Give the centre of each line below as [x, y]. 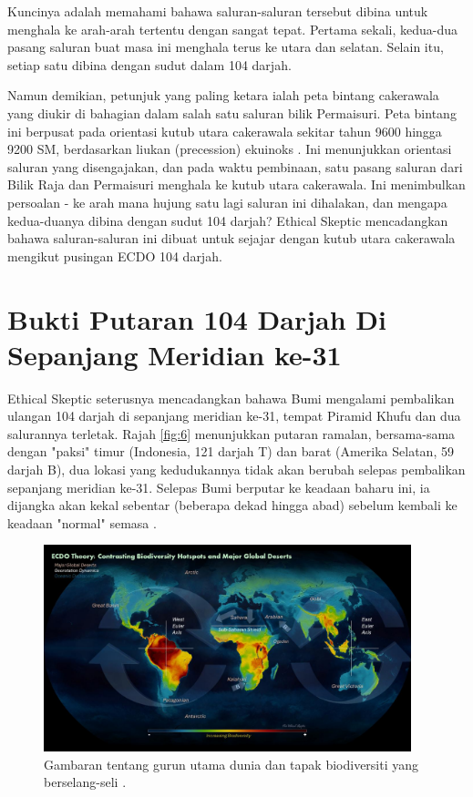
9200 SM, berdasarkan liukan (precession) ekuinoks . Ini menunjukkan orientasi [230, 149]
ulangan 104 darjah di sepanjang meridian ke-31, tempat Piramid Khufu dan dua [234, 416]
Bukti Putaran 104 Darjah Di [197, 318]
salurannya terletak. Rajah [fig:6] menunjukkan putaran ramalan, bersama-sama [231, 433]
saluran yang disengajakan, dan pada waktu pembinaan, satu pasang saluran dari [235, 166]
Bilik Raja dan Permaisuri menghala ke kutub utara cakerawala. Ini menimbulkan [236, 184]
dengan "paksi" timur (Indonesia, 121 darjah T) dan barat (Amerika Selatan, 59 [231, 451]
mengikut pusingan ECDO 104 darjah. [115, 255]
